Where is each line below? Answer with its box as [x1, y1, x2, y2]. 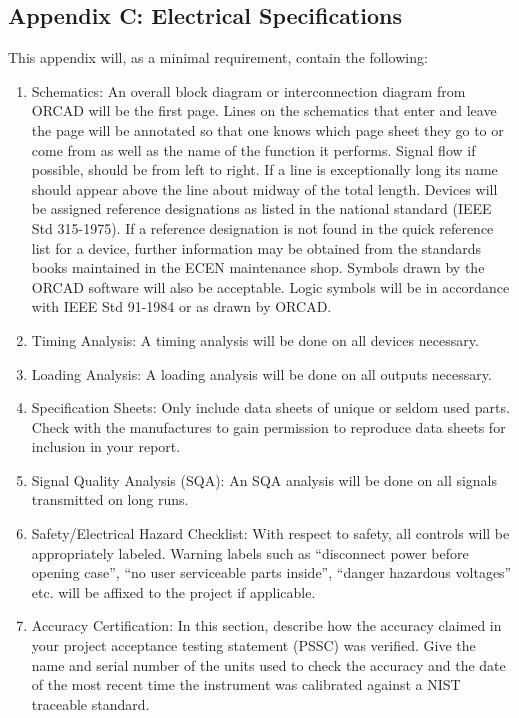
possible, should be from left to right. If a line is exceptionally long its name [31, 159, 498, 180]
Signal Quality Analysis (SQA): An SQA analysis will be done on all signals [31, 469, 498, 490]
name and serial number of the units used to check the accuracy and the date [31, 654, 506, 675]
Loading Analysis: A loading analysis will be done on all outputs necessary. [31, 363, 492, 384]
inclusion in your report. [31, 436, 181, 457]
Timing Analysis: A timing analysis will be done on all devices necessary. [31, 329, 479, 350]
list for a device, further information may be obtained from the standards [31, 237, 482, 258]
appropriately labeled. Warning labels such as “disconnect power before [31, 542, 469, 563]
